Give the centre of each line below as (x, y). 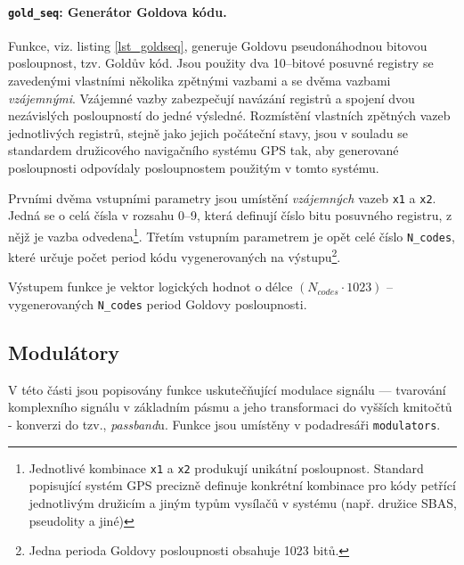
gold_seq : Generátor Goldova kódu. (118, 11)
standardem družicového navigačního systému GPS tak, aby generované (204, 150)
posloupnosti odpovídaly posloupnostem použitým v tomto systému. (194, 168)
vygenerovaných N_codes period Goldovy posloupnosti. (158, 304)
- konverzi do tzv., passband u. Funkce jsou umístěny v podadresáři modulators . (224, 425)
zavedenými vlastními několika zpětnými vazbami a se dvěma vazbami (199, 81)
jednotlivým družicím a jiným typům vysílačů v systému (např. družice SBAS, (243, 502)
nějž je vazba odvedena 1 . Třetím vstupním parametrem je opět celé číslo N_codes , (232, 234)
